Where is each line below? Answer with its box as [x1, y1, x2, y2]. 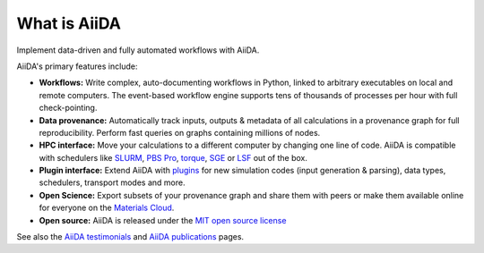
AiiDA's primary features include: [16, 61, 138, 72]
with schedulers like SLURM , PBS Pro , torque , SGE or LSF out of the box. [39, 152, 308, 163]
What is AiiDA [16, 13, 121, 33]
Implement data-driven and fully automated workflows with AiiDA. [16, 45, 260, 55]
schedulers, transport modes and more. [39, 177, 186, 188]
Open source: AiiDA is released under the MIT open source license [39, 215, 287, 225]
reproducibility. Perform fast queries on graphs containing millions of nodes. [39, 127, 321, 138]
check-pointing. [39, 103, 98, 114]
